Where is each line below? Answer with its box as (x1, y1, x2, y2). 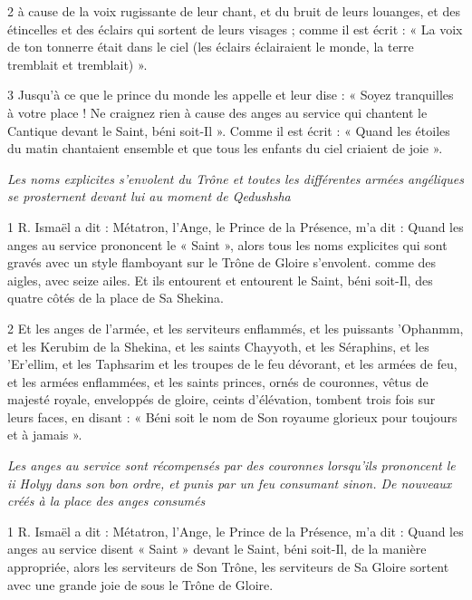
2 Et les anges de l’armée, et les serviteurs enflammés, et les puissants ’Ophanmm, (7, 318, 464, 337)
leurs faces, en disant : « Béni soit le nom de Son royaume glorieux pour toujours (7, 407, 458, 426)
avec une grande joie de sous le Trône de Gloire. (7, 575, 274, 594)
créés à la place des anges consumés (7, 491, 206, 510)
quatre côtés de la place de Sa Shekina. (7, 288, 224, 307)
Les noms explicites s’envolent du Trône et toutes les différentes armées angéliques (7, 169, 464, 188)
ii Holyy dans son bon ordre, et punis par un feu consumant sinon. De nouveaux (7, 473, 452, 492)
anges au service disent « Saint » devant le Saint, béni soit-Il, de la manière (7, 539, 427, 558)
